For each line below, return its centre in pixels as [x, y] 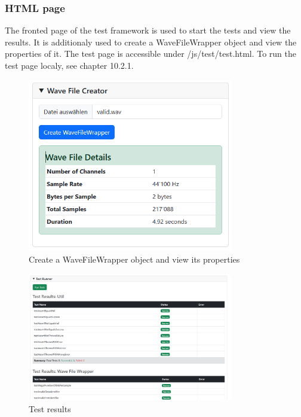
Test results [50, 408]
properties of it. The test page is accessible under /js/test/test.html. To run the [151, 54]
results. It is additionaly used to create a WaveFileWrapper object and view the [151, 42]
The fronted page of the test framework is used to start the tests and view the [148, 30]
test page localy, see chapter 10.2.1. [69, 65]
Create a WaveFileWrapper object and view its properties [134, 259]
